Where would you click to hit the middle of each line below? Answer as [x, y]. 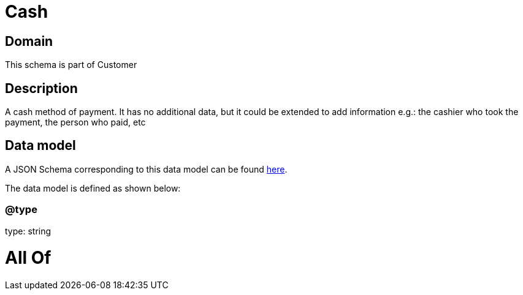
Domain [29, 41]
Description [41, 88]
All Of [28, 258]
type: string [28, 231]
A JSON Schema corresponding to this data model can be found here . [146, 169]
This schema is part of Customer [71, 65]
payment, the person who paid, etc [75, 122]
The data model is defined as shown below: [93, 188]
